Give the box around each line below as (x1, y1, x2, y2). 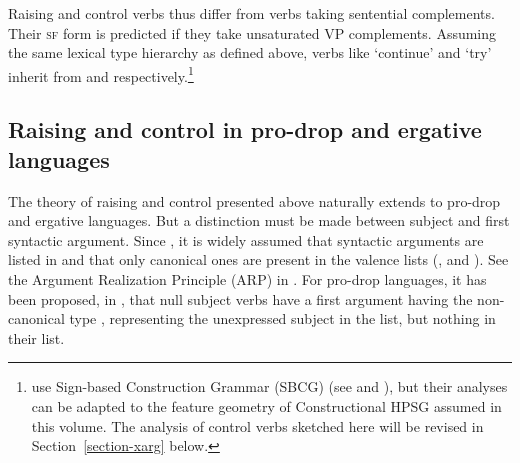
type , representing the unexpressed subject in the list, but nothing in (69, 308, 496, 329)
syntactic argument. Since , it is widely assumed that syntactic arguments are (8, 229, 484, 250)
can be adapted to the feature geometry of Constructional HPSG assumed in (31, 395, 502, 416)
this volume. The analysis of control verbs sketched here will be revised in (31, 415, 484, 436)
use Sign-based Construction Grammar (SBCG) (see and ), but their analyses (31, 376, 508, 397)
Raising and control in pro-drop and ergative (8, 114, 482, 145)
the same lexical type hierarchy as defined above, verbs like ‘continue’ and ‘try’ (8, 42, 492, 63)
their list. (8, 327, 65, 348)
